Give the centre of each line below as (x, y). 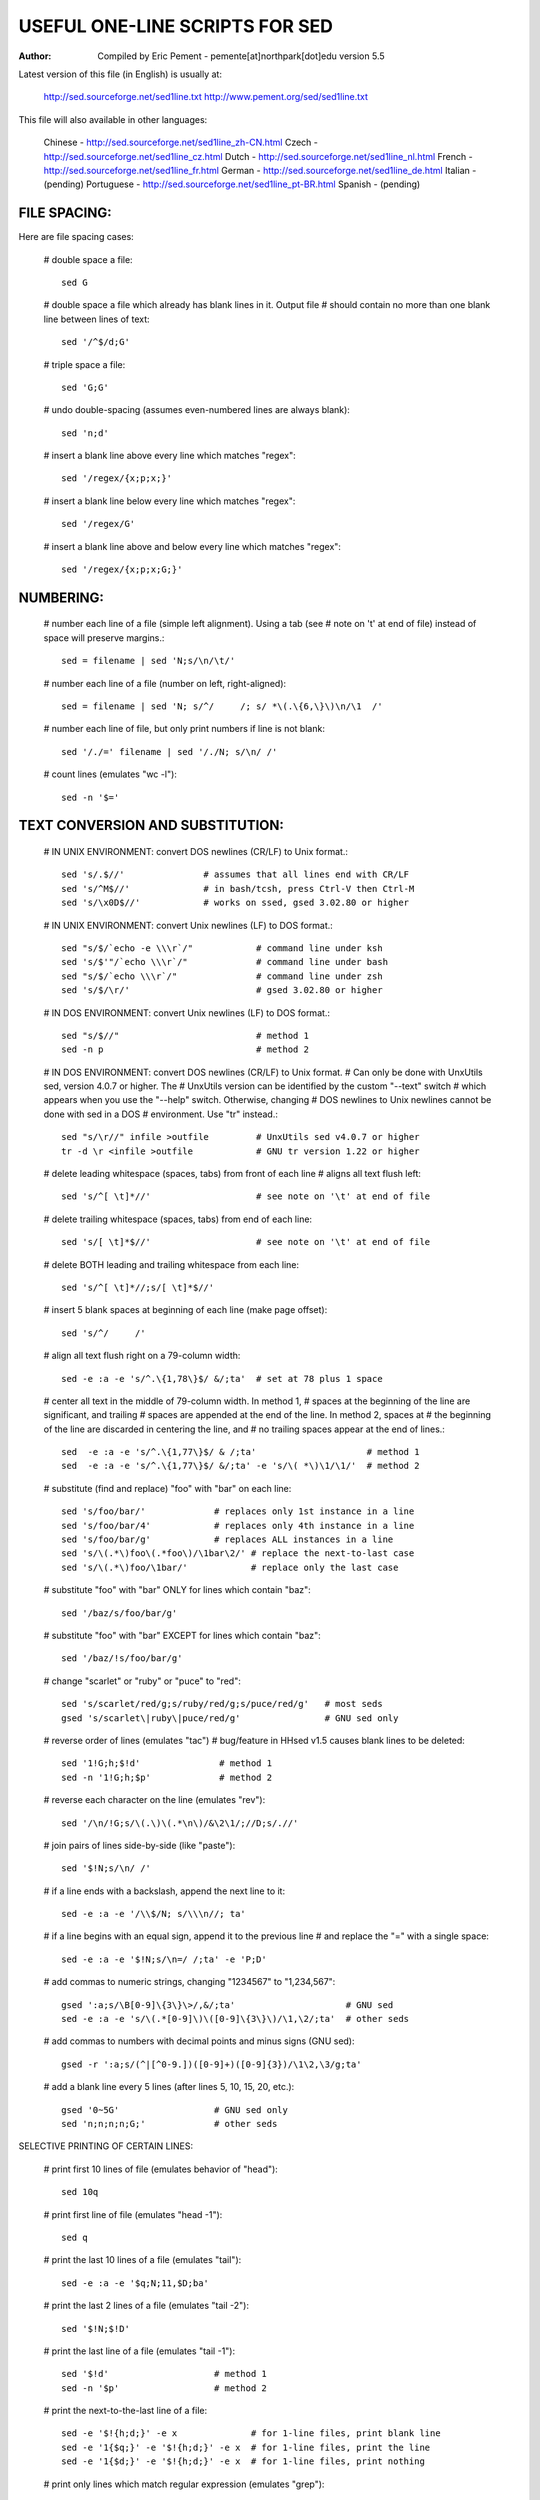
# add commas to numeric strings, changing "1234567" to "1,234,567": (189, 1982)
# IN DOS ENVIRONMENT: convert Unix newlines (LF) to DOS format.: (186, 1012)
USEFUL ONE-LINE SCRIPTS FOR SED (176, 26)
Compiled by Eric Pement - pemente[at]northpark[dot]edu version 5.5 (241, 56)
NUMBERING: (61, 597)
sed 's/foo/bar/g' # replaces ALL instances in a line (227, 1539)
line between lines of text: (96, 319)
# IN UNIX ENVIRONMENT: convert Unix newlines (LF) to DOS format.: (188, 925)
